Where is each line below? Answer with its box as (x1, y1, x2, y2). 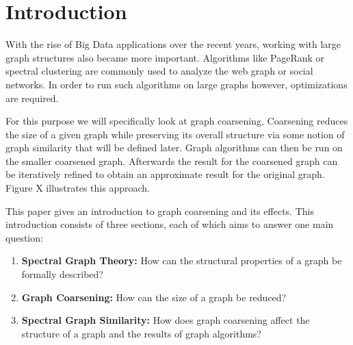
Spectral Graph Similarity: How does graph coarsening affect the (21, 313, 310, 327)
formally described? (21, 267, 103, 281)
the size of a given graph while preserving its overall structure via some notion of (5, 127, 345, 141)
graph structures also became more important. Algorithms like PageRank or (5, 50, 325, 64)
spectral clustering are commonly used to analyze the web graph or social (5, 64, 313, 78)
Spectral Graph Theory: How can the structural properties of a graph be (21, 253, 342, 268)
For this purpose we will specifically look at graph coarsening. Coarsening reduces (5, 114, 348, 128)
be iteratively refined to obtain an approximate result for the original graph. (5, 167, 325, 181)
